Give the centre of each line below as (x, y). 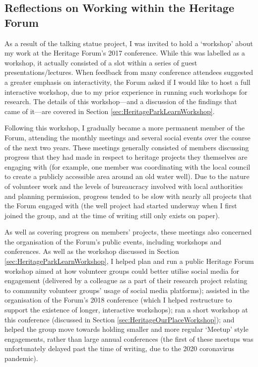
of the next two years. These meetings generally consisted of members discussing (127, 147)
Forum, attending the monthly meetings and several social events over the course (128, 137)
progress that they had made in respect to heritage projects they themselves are (126, 157)
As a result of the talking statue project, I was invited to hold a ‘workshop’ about (129, 43)
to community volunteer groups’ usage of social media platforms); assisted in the (127, 290)
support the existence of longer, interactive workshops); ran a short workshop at (126, 310)
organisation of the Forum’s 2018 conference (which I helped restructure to (118, 300)
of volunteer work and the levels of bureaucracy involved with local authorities (124, 186)
